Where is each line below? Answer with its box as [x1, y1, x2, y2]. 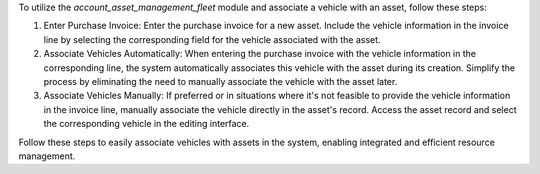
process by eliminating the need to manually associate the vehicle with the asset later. [43, 75, 398, 87]
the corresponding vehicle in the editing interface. [43, 118, 250, 130]
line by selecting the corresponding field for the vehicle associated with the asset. [43, 33, 381, 45]
